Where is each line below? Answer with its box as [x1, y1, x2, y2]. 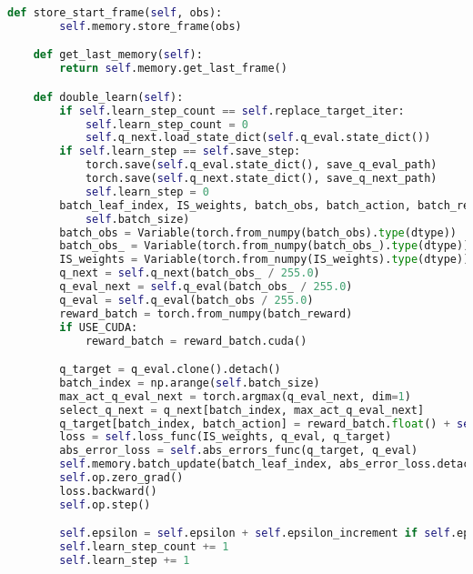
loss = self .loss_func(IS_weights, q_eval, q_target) [59, 430, 392, 444]
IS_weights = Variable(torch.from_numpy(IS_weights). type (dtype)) [59, 253, 470, 267]
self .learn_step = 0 [85, 185, 209, 198]
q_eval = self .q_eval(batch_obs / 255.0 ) [59, 293, 314, 307]
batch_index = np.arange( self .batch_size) [59, 376, 320, 389]
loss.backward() [59, 484, 157, 498]
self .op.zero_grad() [59, 471, 184, 485]
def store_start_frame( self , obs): [7, 6, 223, 19]
